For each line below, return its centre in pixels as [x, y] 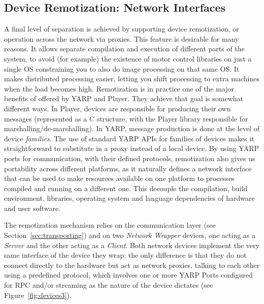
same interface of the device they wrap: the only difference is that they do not [125, 255]
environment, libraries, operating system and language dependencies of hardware [129, 198]
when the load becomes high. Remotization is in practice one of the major [119, 88]
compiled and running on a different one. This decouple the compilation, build [126, 188]
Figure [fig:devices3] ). [38, 295]
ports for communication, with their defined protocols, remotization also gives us [130, 158]
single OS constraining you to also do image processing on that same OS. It [122, 68]
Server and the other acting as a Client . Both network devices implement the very [132, 245]
